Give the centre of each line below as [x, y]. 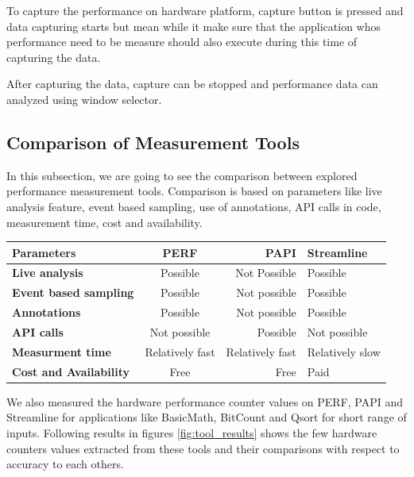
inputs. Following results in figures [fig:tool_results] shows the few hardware [192, 432]
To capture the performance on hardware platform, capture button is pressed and [205, 10]
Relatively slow [344, 351]
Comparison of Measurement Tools [153, 142]
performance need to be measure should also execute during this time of [182, 42]
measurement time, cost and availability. [104, 222]
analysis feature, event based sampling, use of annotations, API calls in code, [194, 206]
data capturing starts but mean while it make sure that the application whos [193, 26]
